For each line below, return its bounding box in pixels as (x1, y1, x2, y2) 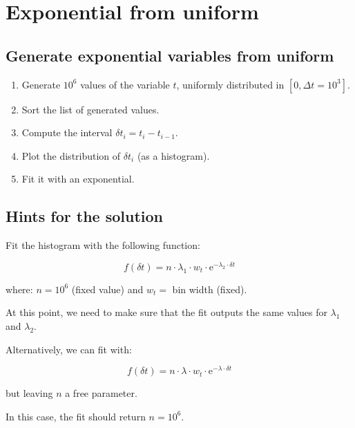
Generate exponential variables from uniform (6, 44, 334, 66)
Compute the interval (21, 125, 113, 140)
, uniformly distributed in (176, 77, 285, 91)
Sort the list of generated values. (21, 102, 160, 116)
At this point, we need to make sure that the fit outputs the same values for (6, 305, 327, 319)
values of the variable (80, 77, 170, 91)
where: (6, 281, 33, 296)
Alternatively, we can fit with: (6, 342, 132, 356)
